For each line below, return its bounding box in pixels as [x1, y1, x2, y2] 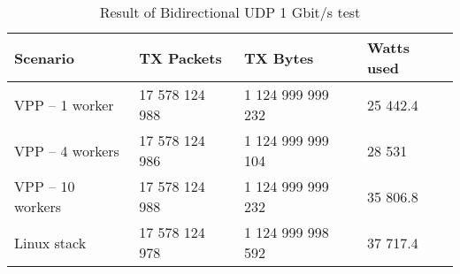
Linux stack [14, 232, 87, 253]
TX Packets [139, 47, 222, 68]
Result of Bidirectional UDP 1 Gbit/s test [99, 2, 361, 22]
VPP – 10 [14, 176, 75, 196]
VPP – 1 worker [14, 94, 114, 115]
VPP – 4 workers [14, 140, 119, 161]
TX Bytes [243, 47, 314, 68]
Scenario [14, 47, 74, 68]
